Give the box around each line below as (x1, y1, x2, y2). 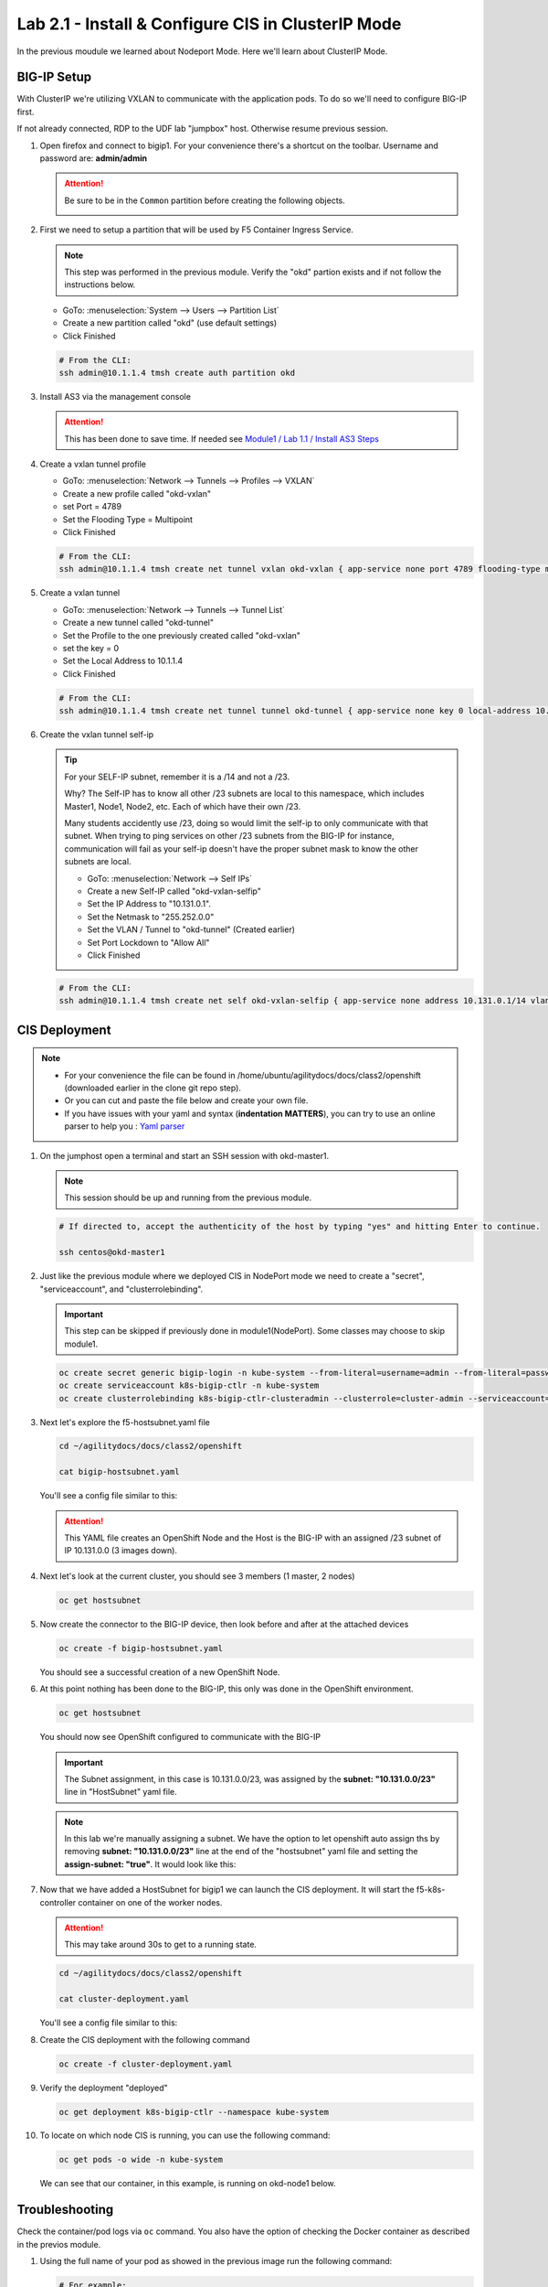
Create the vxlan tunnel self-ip (39, 729, 154, 740)
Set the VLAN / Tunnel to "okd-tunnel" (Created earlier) (87, 924, 296, 935)
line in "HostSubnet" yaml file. (64, 1787, 177, 1798)
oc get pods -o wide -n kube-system (58, 2154, 224, 2165)
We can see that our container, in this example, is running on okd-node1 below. (39, 2178, 337, 2189)
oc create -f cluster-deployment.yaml (58, 2058, 233, 2069)
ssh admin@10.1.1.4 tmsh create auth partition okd (58, 367, 296, 378)
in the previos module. (16, 2239, 101, 2249)
